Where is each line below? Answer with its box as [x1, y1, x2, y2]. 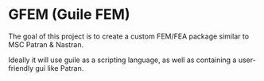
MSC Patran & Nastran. [8, 39, 84, 49]
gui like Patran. [35, 63, 84, 72]
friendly [8, 63, 34, 72]
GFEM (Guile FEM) [8, 6, 130, 24]
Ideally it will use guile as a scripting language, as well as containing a [8, 55, 237, 64]
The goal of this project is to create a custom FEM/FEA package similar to [8, 31, 249, 41]
